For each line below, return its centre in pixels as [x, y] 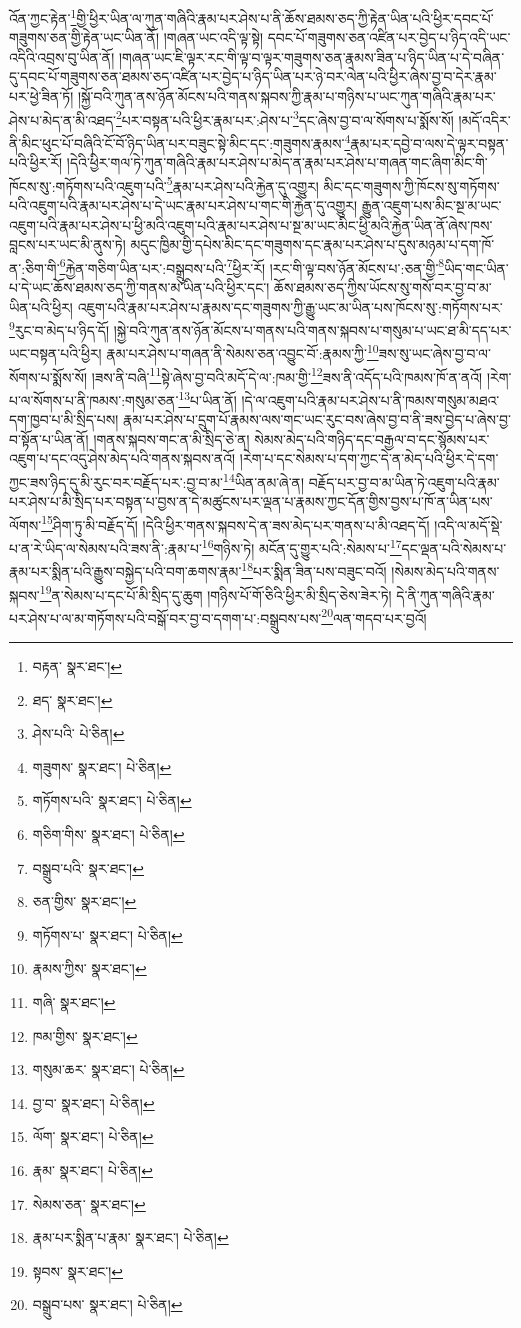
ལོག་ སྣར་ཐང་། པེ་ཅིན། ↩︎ [93, 1136]
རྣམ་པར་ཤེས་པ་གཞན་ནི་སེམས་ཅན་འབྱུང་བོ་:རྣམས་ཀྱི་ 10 [242, 352]
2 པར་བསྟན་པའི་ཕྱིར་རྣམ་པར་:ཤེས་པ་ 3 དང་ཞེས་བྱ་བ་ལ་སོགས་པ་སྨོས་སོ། [284, 118]
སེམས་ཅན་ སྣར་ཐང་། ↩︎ [89, 1203]
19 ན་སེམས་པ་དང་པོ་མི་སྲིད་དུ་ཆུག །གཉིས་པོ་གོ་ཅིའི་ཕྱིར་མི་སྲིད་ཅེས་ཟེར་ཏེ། [215, 593]
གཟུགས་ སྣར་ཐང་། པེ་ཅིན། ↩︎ [102, 766]
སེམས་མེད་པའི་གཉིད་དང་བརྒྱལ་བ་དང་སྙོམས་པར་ [372, 438]
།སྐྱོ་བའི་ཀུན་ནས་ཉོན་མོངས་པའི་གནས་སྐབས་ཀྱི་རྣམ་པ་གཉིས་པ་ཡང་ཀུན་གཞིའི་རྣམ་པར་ [286, 96]
